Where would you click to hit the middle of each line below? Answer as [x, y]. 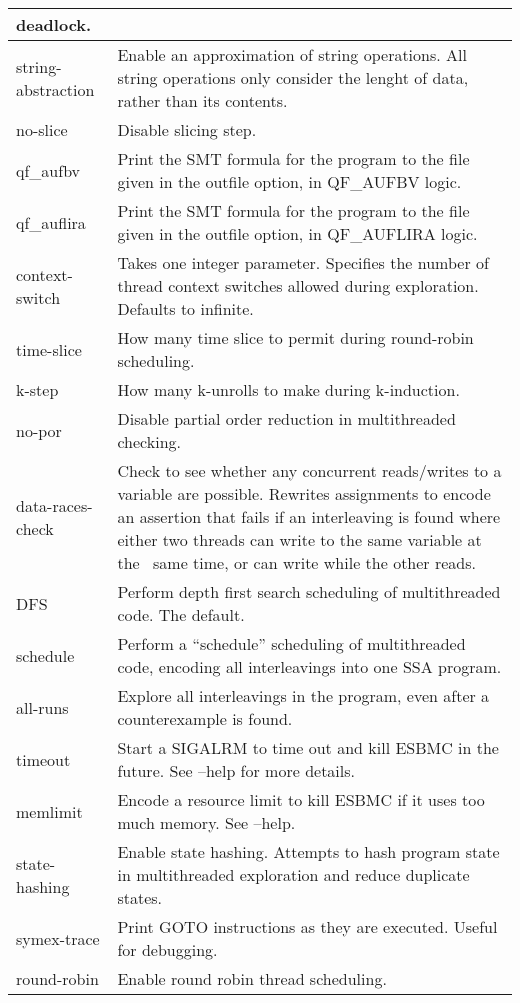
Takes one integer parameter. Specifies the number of [303, 262]
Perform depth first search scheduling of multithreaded [309, 591]
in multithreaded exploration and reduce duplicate [293, 874]
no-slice [42, 129]
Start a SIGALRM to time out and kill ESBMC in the [308, 747]
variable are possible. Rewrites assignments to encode [304, 493]
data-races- [54, 505]
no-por [39, 430]
